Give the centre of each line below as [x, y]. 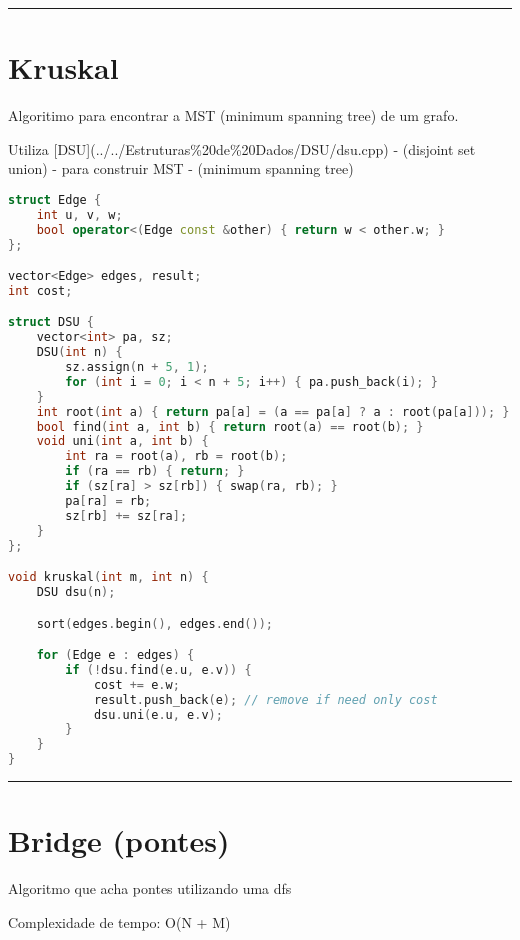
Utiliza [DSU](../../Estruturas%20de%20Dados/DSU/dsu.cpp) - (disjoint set [242, 148]
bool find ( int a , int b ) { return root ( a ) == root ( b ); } [230, 426]
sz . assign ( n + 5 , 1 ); [137, 367]
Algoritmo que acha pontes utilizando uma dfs [150, 888]
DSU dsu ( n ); [76, 592]
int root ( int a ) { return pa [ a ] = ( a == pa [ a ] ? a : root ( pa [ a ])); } [273, 411]
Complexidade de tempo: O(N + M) [119, 921]
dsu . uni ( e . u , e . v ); [158, 714]
